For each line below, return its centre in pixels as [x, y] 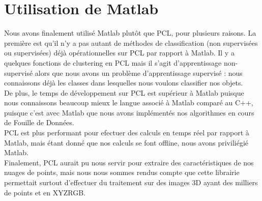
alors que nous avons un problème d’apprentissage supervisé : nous [139, 73]
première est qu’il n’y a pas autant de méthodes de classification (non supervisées [131, 42]
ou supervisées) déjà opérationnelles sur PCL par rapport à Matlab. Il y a [119, 53]
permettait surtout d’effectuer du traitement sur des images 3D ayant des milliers [131, 182]
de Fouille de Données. [39, 122]
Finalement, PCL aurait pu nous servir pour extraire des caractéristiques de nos [129, 162]
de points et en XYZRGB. [45, 192]
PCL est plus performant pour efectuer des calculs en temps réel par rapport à [127, 133]
